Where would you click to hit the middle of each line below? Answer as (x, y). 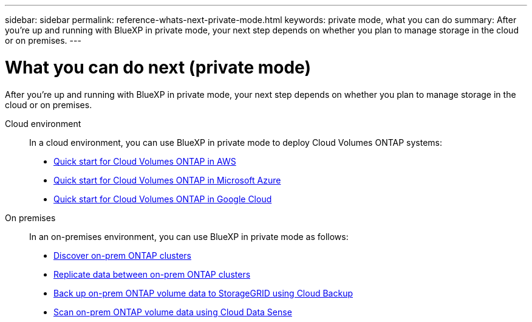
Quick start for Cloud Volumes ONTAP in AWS (145, 161)
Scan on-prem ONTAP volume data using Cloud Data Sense (173, 312)
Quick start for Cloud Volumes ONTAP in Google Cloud (163, 199)
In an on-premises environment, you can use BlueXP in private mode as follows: (189, 236)
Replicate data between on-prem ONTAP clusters (152, 274)
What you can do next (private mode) (158, 67)
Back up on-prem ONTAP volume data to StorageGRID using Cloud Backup (203, 293)
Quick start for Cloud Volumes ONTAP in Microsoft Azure (167, 180)
